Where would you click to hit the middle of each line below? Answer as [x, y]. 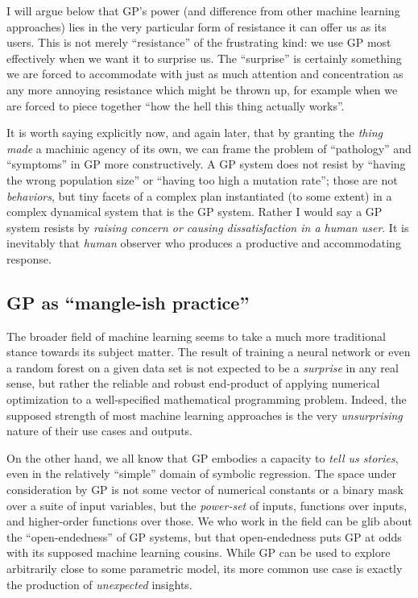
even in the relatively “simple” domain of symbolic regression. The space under [201, 473]
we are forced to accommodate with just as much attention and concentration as [205, 74]
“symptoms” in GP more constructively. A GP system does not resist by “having [206, 164]
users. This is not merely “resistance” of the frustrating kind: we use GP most [199, 42]
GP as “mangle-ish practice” [128, 302]
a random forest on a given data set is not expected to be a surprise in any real [203, 367]
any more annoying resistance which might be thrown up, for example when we [202, 89]
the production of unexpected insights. [99, 584]
